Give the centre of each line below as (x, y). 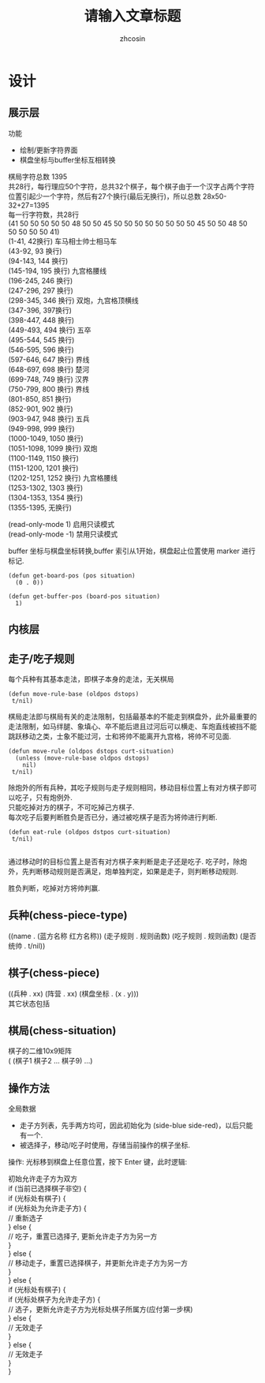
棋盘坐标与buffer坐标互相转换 (67, 159)
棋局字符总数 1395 (38, 176)
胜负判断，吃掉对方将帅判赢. (54, 888)
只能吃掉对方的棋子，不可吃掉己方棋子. (72, 807)
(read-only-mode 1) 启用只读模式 (62, 524)
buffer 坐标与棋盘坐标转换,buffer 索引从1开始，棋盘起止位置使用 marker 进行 (132, 551)
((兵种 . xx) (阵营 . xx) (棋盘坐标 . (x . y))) (74, 993)
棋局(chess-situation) (62, 1030)
